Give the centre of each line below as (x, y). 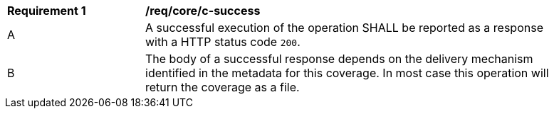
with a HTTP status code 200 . (223, 42)
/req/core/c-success (203, 11)
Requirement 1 (47, 11)
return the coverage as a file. (223, 87)
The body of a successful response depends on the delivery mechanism (339, 59)
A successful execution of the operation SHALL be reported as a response (344, 28)
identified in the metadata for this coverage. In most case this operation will (347, 73)
